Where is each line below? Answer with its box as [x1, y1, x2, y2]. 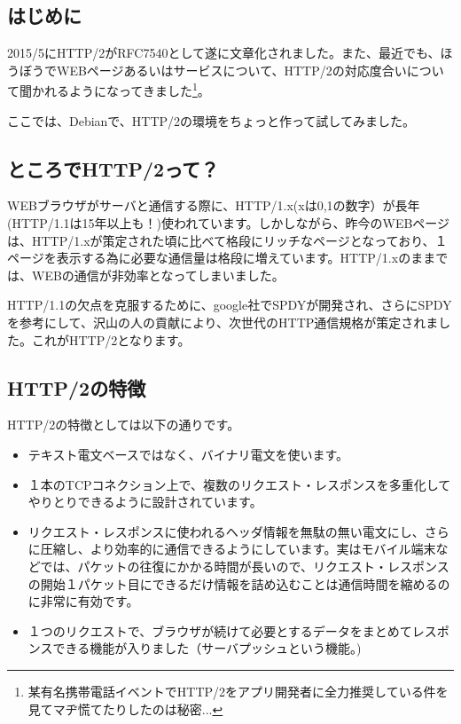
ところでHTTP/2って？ [7, 154, 220, 182]
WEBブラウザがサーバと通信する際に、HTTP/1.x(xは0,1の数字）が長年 [7, 196, 420, 215]
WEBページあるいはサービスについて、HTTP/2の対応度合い [56, 60, 407, 79]
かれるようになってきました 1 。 [31, 79, 210, 100]
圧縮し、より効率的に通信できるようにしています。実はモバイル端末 [40, 539, 436, 558]
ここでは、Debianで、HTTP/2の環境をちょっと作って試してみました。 [7, 111, 415, 130]
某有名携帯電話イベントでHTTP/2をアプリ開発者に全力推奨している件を [27, 681, 449, 700]
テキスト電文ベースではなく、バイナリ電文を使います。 [27, 445, 348, 463]
